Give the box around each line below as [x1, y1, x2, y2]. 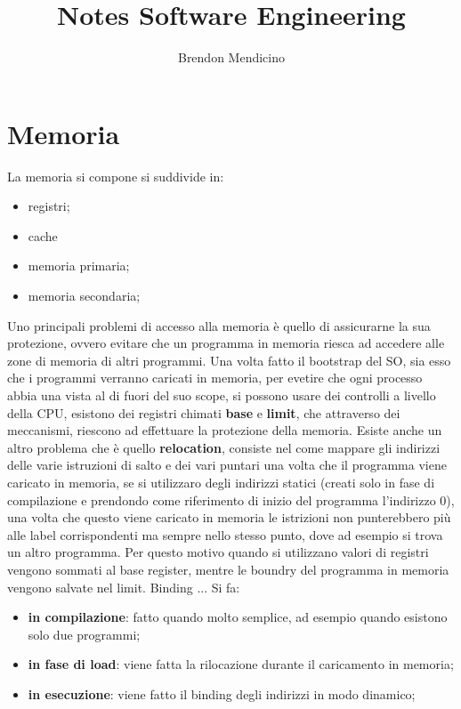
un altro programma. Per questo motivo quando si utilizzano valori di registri [7, 543, 429, 561]
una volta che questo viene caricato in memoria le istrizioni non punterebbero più [7, 508, 451, 527]
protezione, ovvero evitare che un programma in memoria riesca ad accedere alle [7, 334, 445, 352]
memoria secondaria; [28, 286, 141, 305]
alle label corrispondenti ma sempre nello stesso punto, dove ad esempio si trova [7, 525, 443, 544]
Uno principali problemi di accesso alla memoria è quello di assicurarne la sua [7, 316, 431, 334]
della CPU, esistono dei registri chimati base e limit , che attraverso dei [7, 403, 400, 422]
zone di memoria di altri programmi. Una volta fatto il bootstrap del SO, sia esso [7, 350, 451, 369]
